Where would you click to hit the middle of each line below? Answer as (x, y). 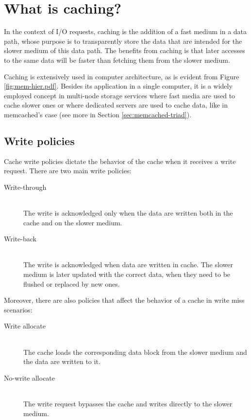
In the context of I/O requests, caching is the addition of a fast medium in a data (125, 31)
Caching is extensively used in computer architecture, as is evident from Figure (122, 76)
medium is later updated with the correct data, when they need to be (127, 274)
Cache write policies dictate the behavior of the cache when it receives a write (120, 161)
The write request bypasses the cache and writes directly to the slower (128, 403)
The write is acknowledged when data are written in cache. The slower (128, 265)
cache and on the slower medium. (73, 222)
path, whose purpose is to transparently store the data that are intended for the (123, 41)
